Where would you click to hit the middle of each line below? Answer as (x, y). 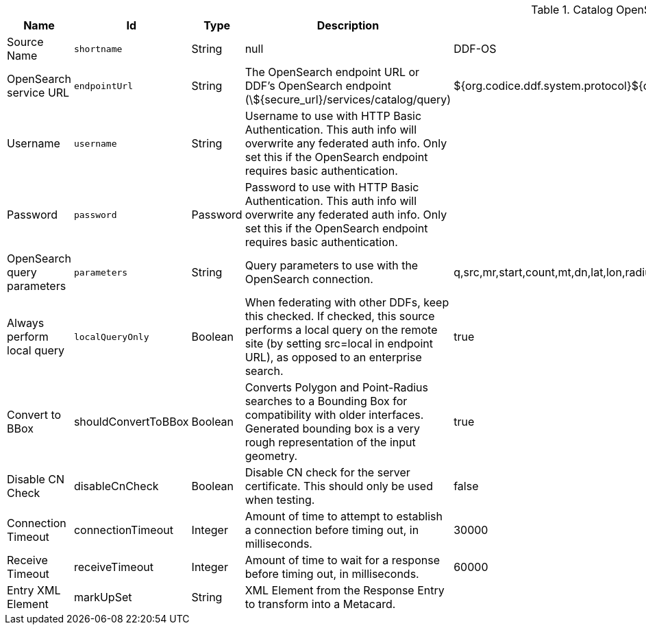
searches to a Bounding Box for (326, 401)
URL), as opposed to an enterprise (333, 357)
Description (348, 25)
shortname (98, 49)
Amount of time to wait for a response (342, 560)
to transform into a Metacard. (320, 604)
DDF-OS (475, 49)
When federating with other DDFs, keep (347, 302)
